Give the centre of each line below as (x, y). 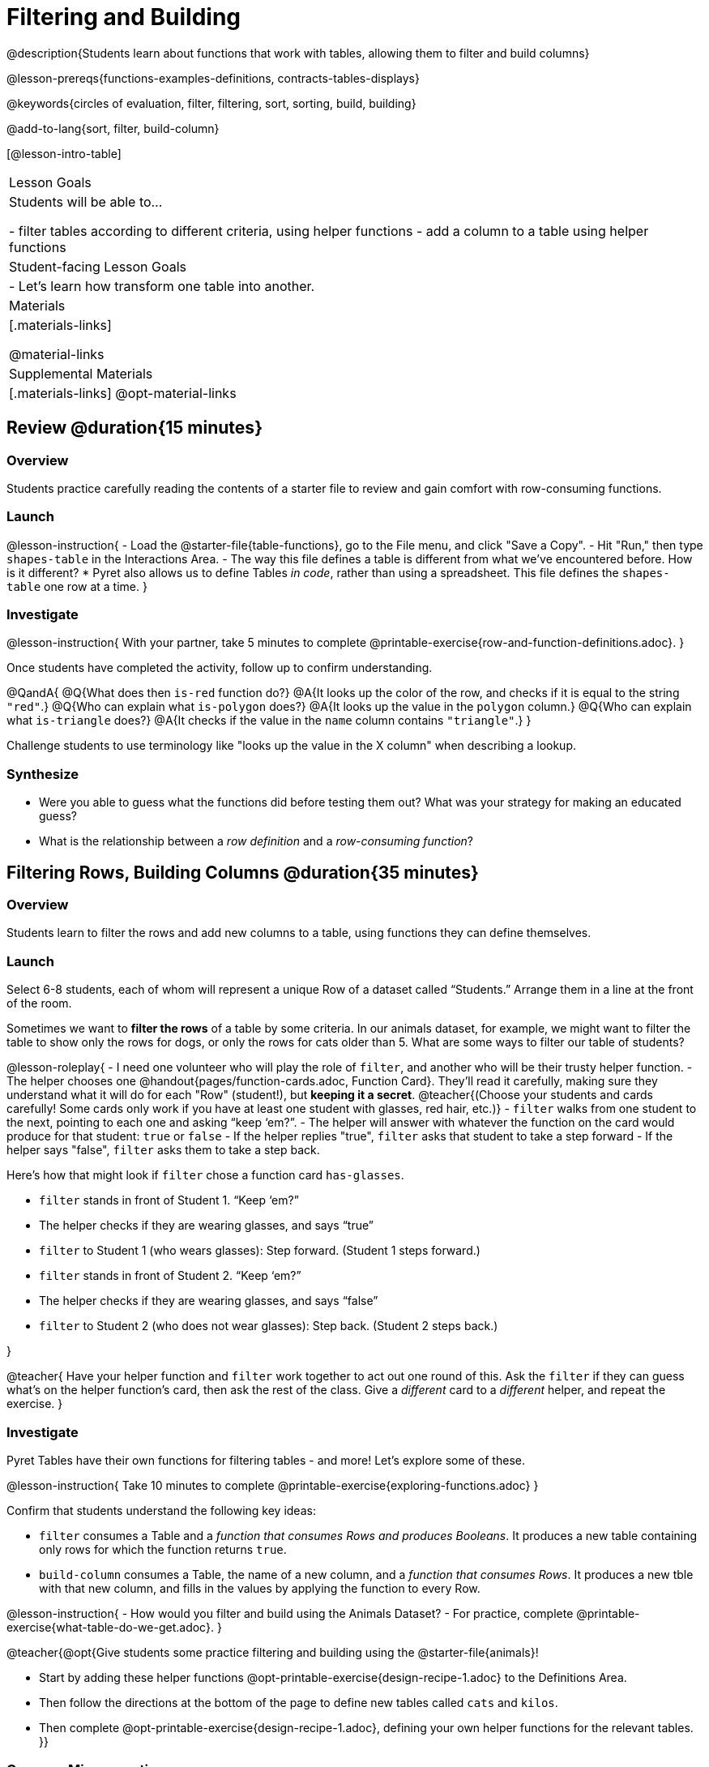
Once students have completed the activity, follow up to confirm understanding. (220, 668)
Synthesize (43, 774)
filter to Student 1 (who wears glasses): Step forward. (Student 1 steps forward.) (260, 1251)
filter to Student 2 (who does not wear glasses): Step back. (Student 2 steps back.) (269, 1326)
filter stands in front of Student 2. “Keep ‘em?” (170, 1276)
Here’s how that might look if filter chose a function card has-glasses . (205, 1175)
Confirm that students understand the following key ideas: (161, 1510)
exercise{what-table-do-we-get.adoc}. (110, 1627)
